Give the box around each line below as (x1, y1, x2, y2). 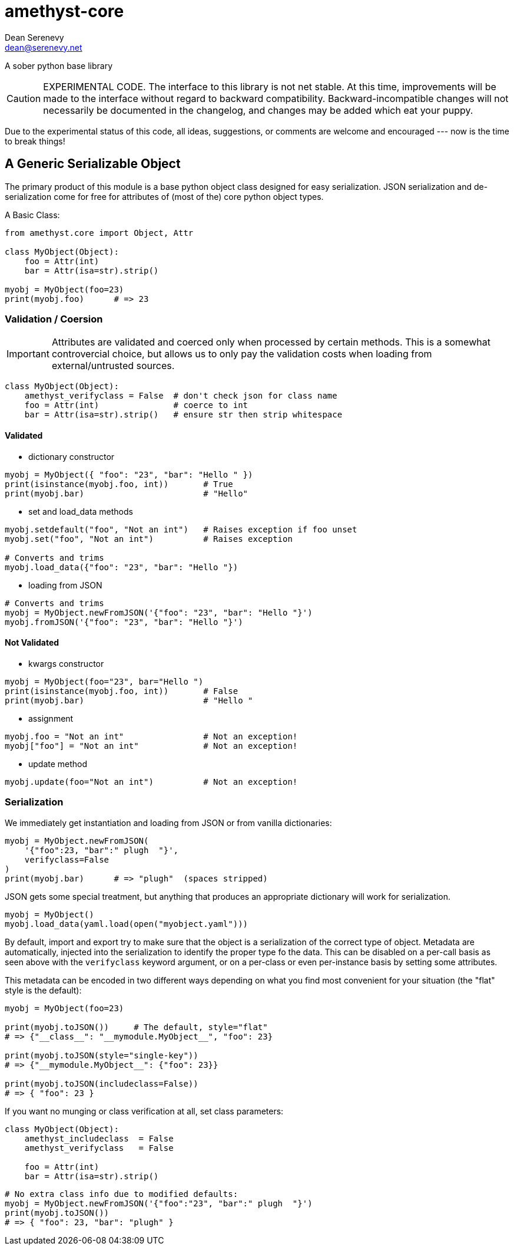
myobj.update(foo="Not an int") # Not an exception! (5, 777, 298, 787)
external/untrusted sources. (51, 360, 175, 372)
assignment (28, 713, 74, 723)
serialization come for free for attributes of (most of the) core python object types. (5, 191, 324, 202)
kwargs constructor (28, 658, 104, 669)
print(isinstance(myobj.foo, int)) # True (5, 479, 233, 489)
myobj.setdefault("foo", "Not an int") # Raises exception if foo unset (5, 524, 357, 534)
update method (28, 758, 88, 769)
